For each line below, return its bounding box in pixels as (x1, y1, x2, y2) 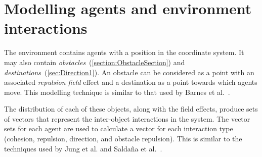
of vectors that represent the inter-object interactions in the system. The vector (4, 113, 250, 124)
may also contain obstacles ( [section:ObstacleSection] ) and (4, 57, 185, 67)
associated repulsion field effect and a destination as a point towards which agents (4, 77, 257, 87)
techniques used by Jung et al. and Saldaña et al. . (4, 143, 162, 153)
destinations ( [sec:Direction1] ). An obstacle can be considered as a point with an (4, 67, 254, 77)
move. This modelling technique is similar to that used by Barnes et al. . (4, 86, 230, 97)
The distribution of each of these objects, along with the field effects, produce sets (4, 103, 258, 114)
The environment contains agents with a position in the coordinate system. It (4, 47, 244, 58)
